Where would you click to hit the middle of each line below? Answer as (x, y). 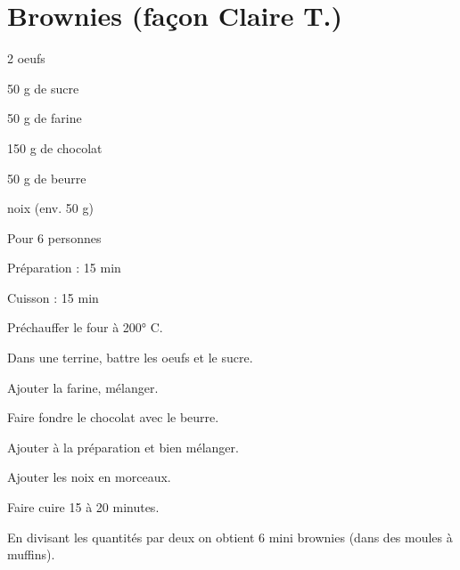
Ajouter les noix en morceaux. (89, 477)
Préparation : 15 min (64, 268)
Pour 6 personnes (54, 237)
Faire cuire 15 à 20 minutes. (83, 507)
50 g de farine (45, 118)
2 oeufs (26, 58)
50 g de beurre (47, 178)
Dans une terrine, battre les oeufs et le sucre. (130, 358)
